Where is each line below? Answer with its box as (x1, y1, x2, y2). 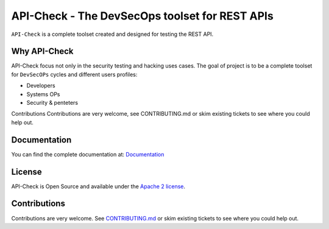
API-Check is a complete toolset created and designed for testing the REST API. (11, 30, 214, 38)
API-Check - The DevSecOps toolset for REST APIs (11, 9, 274, 23)
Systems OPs (26, 90, 60, 97)
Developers (26, 82, 55, 90)
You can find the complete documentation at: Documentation (11, 150, 164, 158)
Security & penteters (26, 99, 79, 107)
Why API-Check (11, 46, 74, 57)
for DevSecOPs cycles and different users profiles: (11, 71, 138, 78)
